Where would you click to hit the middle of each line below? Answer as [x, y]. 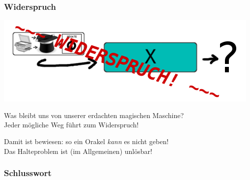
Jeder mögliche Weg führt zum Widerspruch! [71, 125]
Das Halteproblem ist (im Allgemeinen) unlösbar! [78, 151]
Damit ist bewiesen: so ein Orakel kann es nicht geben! [86, 141]
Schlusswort [28, 173]
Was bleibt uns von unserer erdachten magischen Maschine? [94, 115]
